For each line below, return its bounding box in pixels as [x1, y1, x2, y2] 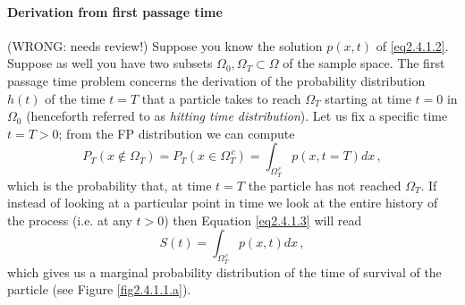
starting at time [325, 89, 411, 107]
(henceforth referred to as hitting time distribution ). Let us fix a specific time [26, 106, 448, 125]
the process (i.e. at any [7, 210, 132, 229]
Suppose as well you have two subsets [7, 54, 213, 72]
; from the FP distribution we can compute [58, 123, 295, 142]
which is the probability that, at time [7, 175, 212, 194]
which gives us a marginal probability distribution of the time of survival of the [7, 262, 442, 281]
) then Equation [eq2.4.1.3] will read [164, 210, 362, 229]
